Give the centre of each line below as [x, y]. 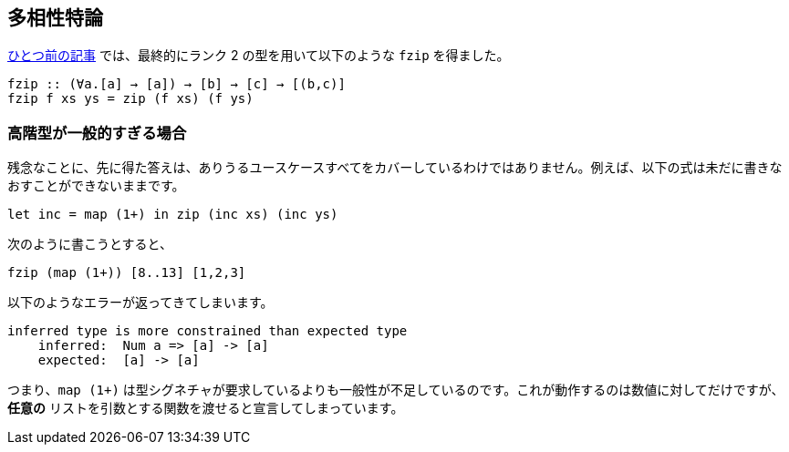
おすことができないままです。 [96, 186]
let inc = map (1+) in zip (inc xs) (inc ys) [173, 215]
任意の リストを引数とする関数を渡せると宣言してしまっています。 [206, 408]
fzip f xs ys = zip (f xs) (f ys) [130, 99]
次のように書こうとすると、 [90, 244]
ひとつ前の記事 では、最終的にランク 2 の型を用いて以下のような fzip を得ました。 [259, 56]
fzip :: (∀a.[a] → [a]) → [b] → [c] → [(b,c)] [176, 84]
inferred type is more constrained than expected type [208, 331]
